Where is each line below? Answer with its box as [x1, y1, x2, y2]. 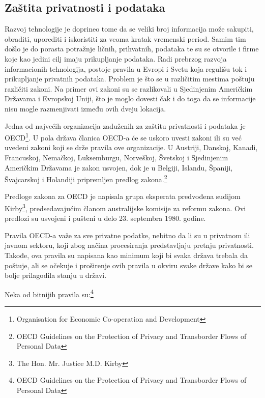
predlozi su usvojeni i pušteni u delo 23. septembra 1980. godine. [5, 213, 206, 223]
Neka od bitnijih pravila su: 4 [5, 287, 94, 299]
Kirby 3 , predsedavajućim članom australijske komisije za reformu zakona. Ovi [5, 202, 246, 213]
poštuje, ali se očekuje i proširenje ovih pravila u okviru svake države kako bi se [5, 260, 253, 270]
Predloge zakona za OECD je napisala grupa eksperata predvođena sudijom [5, 191, 241, 202]
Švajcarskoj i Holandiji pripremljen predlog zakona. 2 [5, 173, 167, 184]
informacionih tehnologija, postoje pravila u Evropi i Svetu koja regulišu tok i [5, 63, 247, 74]
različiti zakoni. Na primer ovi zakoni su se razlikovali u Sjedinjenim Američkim [5, 83, 253, 94]
